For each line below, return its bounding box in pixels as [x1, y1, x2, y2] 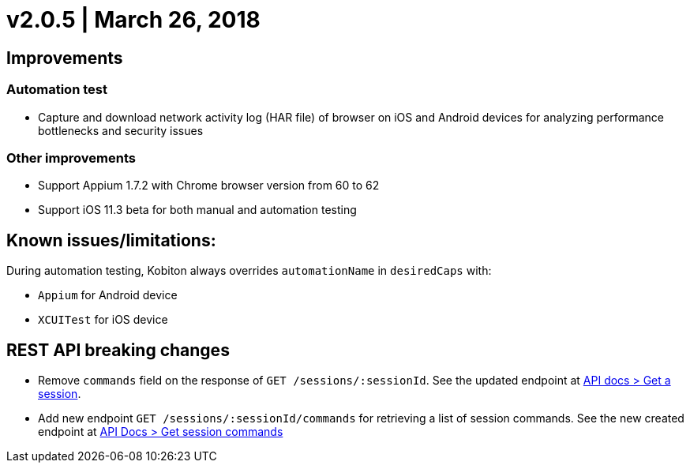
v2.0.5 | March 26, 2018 [6, 6, 261, 33]
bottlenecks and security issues [38, 123, 204, 137]
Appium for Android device [38, 288, 178, 302]
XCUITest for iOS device [38, 313, 168, 327]
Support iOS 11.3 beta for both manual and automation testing [38, 203, 357, 217]
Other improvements [6, 149, 136, 166]
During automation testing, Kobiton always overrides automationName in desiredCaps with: [6, 264, 492, 278]
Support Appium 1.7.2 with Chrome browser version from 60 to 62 [38, 178, 380, 193]
